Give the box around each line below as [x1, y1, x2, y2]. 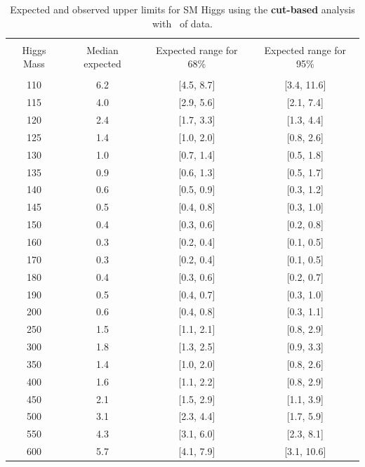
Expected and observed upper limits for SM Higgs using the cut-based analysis [10, 2, 355, 16]
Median [86, 42, 119, 57]
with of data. [152, 15, 213, 30]
